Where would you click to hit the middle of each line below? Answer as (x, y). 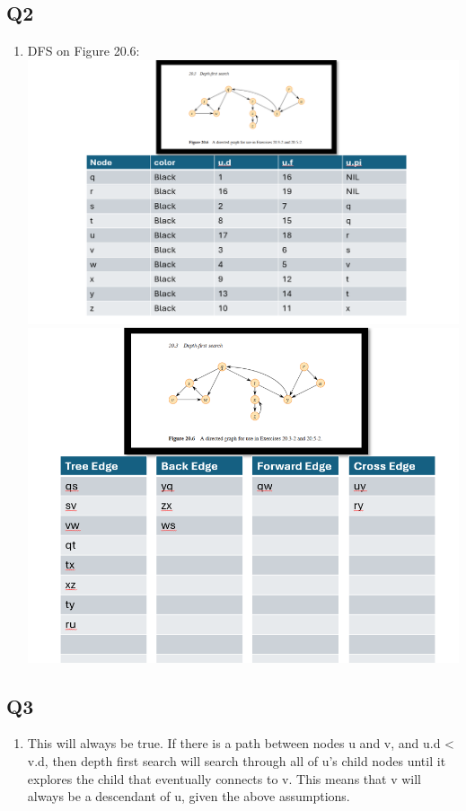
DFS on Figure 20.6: (84, 51)
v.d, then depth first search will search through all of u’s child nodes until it (237, 761)
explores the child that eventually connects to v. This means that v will (224, 778)
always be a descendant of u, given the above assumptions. (189, 796)
